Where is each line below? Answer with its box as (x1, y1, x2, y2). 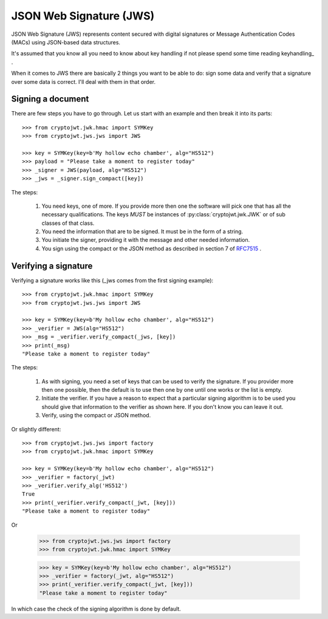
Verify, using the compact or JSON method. (41, 412, 151, 419)
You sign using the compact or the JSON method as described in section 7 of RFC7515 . (41, 245, 262, 252)
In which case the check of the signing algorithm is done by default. (11, 605, 182, 612)
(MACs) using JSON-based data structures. (11, 38, 121, 46)
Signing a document (11, 94, 89, 104)
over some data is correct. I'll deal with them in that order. (11, 78, 156, 85)
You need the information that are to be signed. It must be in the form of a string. (41, 228, 244, 235)
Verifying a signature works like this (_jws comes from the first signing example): (11, 276, 214, 284)
